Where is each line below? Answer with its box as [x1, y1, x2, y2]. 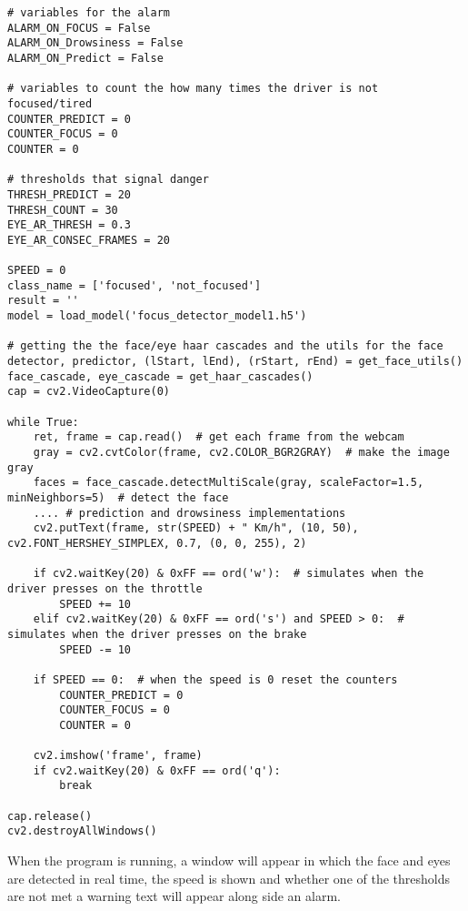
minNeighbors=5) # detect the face [7, 491, 229, 504]
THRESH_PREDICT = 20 [7, 187, 132, 201]
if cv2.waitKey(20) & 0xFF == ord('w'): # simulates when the [33, 567, 424, 581]
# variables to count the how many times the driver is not [7, 82, 379, 96]
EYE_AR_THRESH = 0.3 [7, 218, 132, 232]
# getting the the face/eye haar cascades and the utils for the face [7, 339, 443, 353]
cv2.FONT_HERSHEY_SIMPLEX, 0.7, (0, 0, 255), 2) [7, 536, 307, 550]
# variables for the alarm [7, 6, 170, 19]
